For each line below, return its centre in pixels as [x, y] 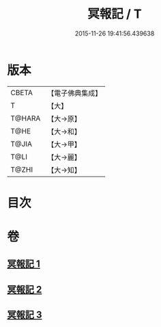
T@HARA [26, 118]
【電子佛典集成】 [75, 93]
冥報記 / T [115, 14]
